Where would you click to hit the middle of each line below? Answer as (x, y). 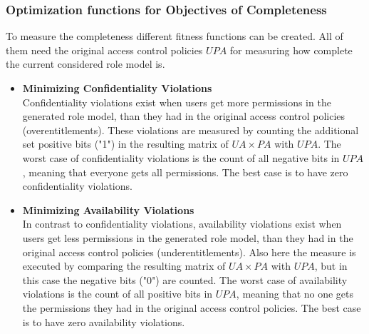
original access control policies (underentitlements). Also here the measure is (189, 252)
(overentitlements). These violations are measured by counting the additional (191, 130)
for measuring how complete (291, 50)
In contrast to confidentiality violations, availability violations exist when (182, 224)
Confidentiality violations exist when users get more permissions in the (177, 102)
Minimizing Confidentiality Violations (117, 88)
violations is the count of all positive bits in (118, 294)
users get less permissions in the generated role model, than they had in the (188, 237)
